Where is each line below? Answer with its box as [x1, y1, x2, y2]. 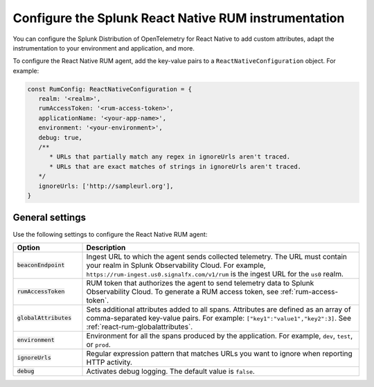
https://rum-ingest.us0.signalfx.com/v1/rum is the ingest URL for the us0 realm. [86, 269, 344, 278]
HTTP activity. [86, 357, 133, 367]
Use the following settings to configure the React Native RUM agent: [12, 230, 208, 238]
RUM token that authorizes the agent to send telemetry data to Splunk [86, 278, 314, 287]
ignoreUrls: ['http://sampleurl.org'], [38, 182, 174, 190]
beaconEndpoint [17, 262, 65, 269]
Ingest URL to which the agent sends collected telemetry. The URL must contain [86, 251, 348, 261]
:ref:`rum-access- [280, 287, 339, 296]
